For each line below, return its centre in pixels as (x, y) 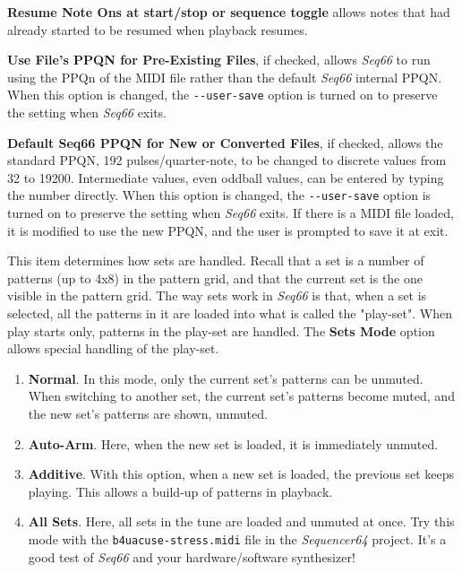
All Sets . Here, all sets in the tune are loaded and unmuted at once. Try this (241, 521)
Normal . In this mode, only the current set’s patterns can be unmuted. (226, 378)
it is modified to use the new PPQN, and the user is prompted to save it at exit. (228, 230)
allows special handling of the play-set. (113, 348)
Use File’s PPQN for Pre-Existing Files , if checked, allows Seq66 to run (219, 60)
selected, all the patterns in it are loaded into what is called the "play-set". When (230, 313)
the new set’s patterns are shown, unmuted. (148, 413)
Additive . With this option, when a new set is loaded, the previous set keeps (241, 474)
